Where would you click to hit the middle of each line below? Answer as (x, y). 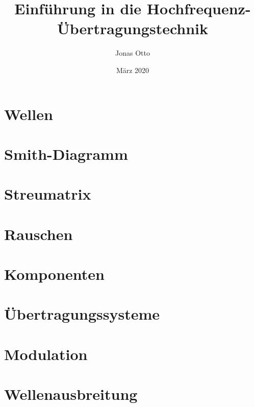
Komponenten (54, 274)
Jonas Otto (133, 53)
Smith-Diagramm (66, 153)
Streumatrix (48, 194)
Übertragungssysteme (82, 314)
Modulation (46, 354)
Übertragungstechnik (133, 28)
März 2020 (133, 70)
